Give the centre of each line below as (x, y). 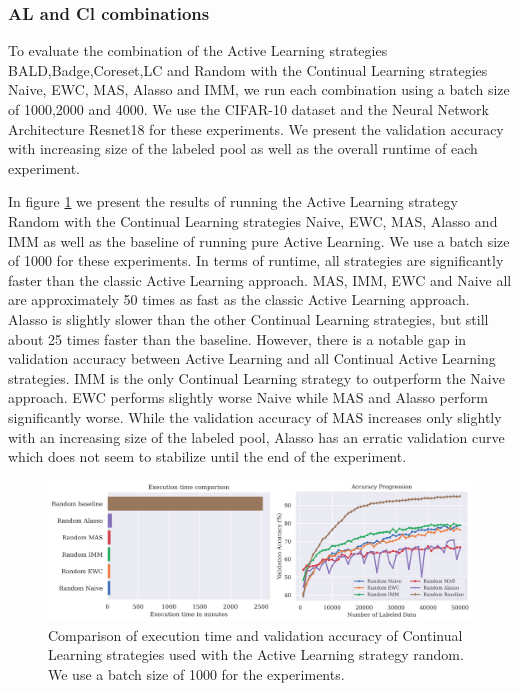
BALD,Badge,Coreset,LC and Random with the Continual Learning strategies (248, 69)
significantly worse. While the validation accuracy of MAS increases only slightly (255, 416)
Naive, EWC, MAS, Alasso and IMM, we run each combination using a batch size (259, 89)
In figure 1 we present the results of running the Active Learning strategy (233, 201)
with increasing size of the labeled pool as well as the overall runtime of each (243, 148)
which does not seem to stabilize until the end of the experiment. (207, 456)
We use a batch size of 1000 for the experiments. (196, 673)
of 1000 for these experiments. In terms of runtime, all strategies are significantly (256, 260)
